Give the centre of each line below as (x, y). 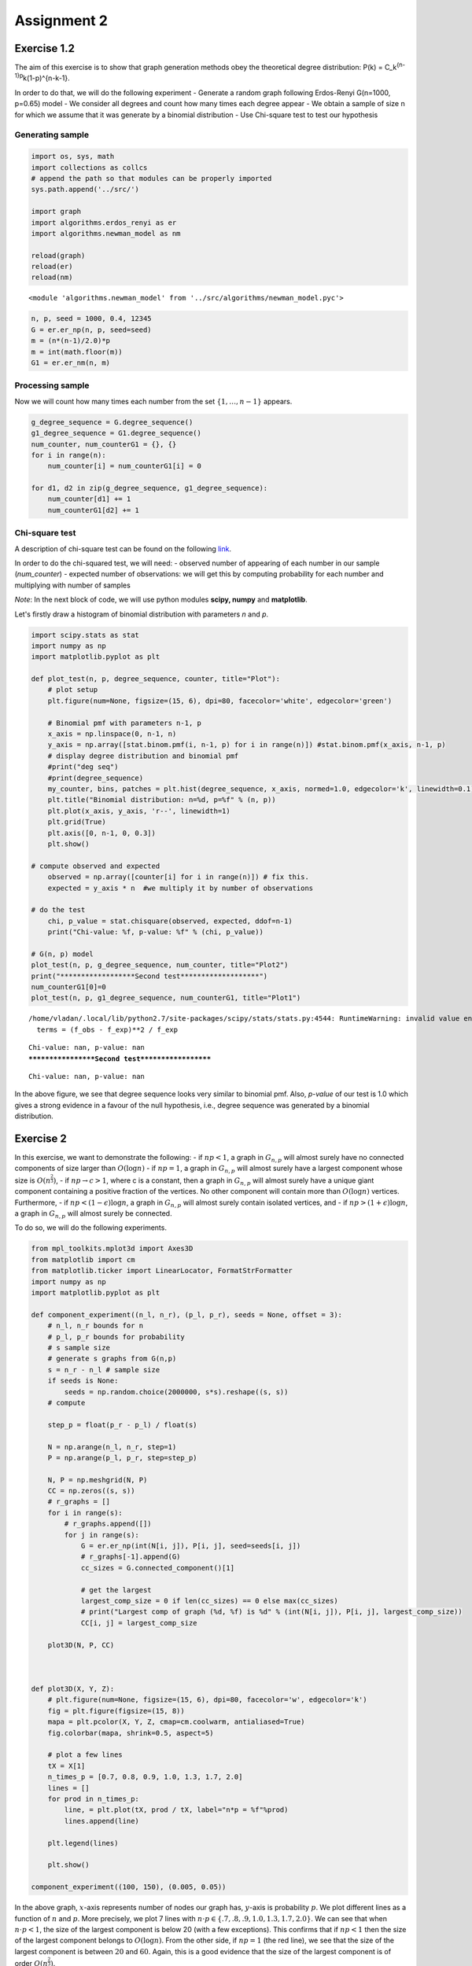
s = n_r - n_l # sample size (104, 1370)
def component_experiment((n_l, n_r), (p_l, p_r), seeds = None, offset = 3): (186, 1314)
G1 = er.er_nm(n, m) (70, 363)
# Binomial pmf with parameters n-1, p (125, 723)
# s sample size (79, 1347)
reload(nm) (52, 278)
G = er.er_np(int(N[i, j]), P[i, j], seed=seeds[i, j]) (191, 1546)
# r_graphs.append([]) (108, 1524)
